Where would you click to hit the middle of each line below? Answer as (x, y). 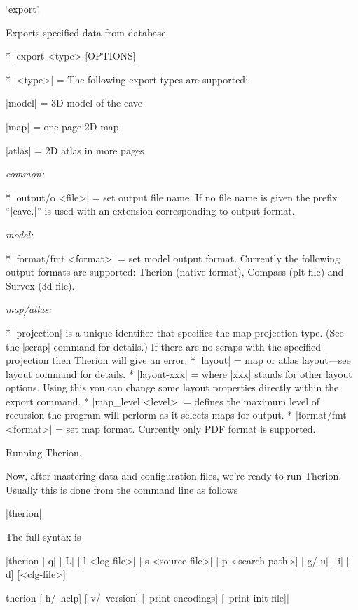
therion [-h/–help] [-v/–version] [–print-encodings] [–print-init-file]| (147, 597)
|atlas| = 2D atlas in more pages (75, 150)
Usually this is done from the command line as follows (122, 489)
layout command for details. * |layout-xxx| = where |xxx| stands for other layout (179, 373)
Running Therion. (44, 452)
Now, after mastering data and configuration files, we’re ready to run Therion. (174, 476)
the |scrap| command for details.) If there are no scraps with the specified (164, 346)
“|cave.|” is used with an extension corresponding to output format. (150, 211)
